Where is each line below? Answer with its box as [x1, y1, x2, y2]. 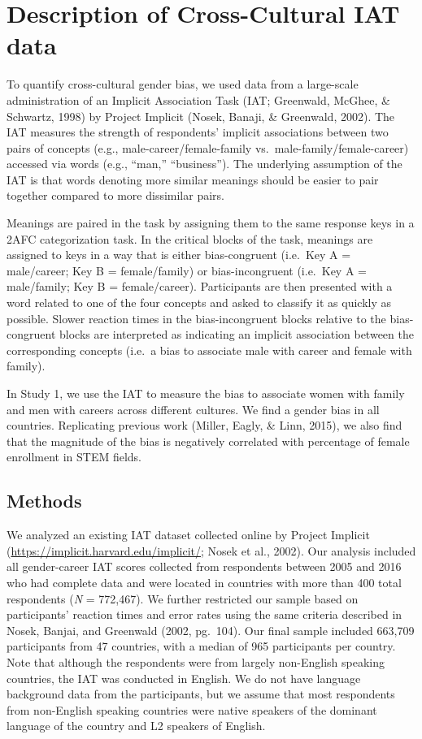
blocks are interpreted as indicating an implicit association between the [59, 326, 414, 343]
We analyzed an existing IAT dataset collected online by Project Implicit [7, 526, 370, 543]
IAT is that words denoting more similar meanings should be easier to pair [7, 171, 379, 188]
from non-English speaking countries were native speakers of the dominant [7, 701, 377, 718]
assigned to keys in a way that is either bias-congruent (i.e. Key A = [7, 246, 351, 263]
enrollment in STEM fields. [7, 448, 141, 465]
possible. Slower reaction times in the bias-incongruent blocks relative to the [7, 309, 386, 326]
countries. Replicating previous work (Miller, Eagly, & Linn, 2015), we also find [7, 417, 402, 434]
